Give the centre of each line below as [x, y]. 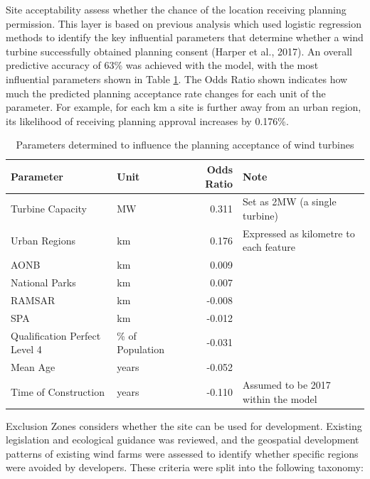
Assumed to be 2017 [287, 384]
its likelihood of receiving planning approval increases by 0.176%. [147, 120]
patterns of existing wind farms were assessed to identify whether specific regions [182, 453]
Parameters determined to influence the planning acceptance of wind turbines [185, 145]
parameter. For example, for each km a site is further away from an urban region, [184, 107]
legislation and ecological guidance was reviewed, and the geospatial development [183, 440]
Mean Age [33, 367]
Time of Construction [58, 391]
